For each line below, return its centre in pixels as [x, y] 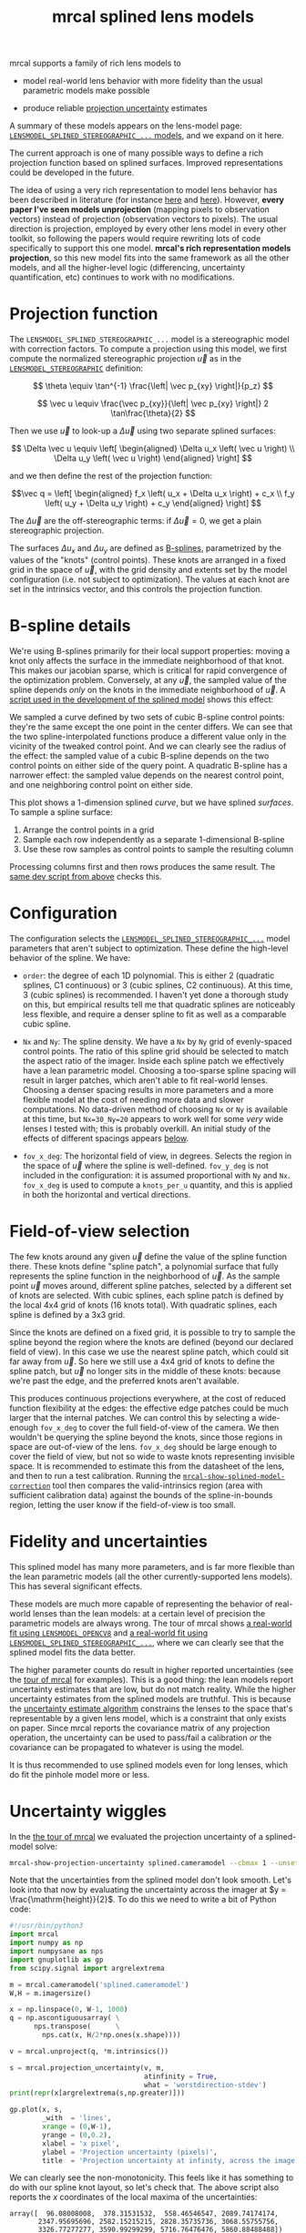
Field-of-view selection [100, 1231]
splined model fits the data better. [72, 1652]
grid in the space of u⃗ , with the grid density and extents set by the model [148, 569]
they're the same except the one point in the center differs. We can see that [151, 727]
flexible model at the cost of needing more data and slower [133, 1099]
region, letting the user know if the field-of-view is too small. [123, 1504]
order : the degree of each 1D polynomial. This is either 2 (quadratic [148, 975]
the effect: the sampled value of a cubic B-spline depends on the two [139, 755]
